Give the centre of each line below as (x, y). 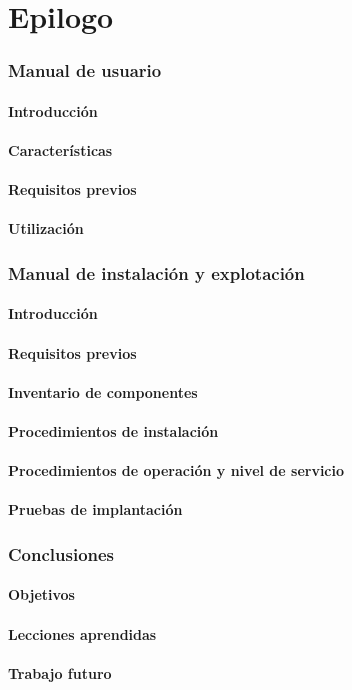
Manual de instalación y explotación (156, 272)
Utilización (46, 228)
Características (60, 150)
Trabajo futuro (60, 672)
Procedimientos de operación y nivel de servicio (176, 470)
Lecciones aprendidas (82, 633)
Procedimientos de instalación (113, 430)
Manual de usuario (85, 70)
